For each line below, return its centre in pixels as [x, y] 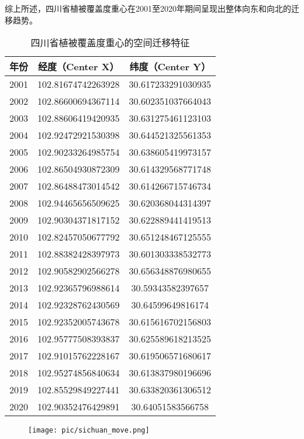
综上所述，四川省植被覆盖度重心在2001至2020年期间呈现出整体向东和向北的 [148, 8]
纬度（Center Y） [170, 67]
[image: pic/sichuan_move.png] [89, 431]
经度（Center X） [78, 67]
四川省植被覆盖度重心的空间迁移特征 [110, 43]
